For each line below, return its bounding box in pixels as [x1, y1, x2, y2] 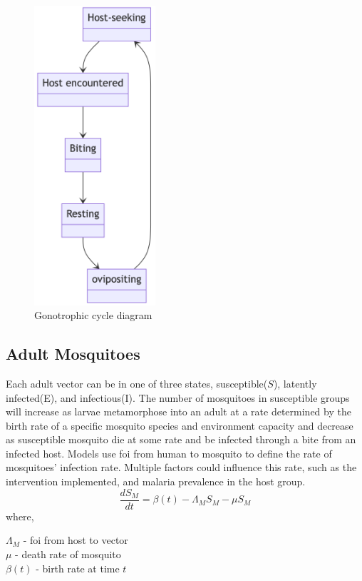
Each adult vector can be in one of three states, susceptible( [6, 375, 268, 390]
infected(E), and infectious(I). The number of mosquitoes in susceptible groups [6, 390, 350, 405]
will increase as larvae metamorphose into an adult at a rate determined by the [6, 404, 351, 419]
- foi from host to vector [23, 532, 128, 547]
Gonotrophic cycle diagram [34, 308, 152, 323]
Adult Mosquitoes [6, 343, 140, 365]
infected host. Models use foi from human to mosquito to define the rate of [6, 445, 332, 460]
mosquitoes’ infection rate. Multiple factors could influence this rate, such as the [6, 460, 357, 475]
